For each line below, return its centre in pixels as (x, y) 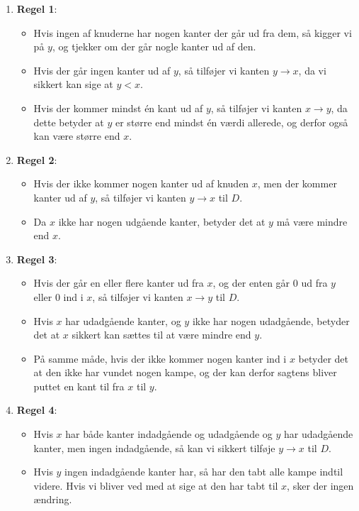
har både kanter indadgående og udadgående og (169, 434)
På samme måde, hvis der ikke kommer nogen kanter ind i (160, 358)
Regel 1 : (37, 9)
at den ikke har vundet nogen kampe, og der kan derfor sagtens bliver (185, 372)
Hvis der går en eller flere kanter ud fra (119, 283)
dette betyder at (69, 122)
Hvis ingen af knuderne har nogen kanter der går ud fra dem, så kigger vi (193, 32)
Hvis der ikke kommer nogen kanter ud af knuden (141, 183)
